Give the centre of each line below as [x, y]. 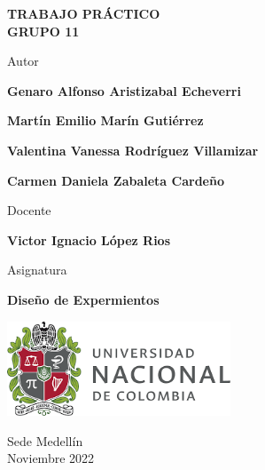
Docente [29, 210]
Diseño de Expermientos [83, 299]
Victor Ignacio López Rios [89, 239]
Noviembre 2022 [51, 458]
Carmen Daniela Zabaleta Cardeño [116, 180]
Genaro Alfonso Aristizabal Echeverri [124, 90]
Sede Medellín [45, 440]
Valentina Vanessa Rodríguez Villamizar [133, 150]
